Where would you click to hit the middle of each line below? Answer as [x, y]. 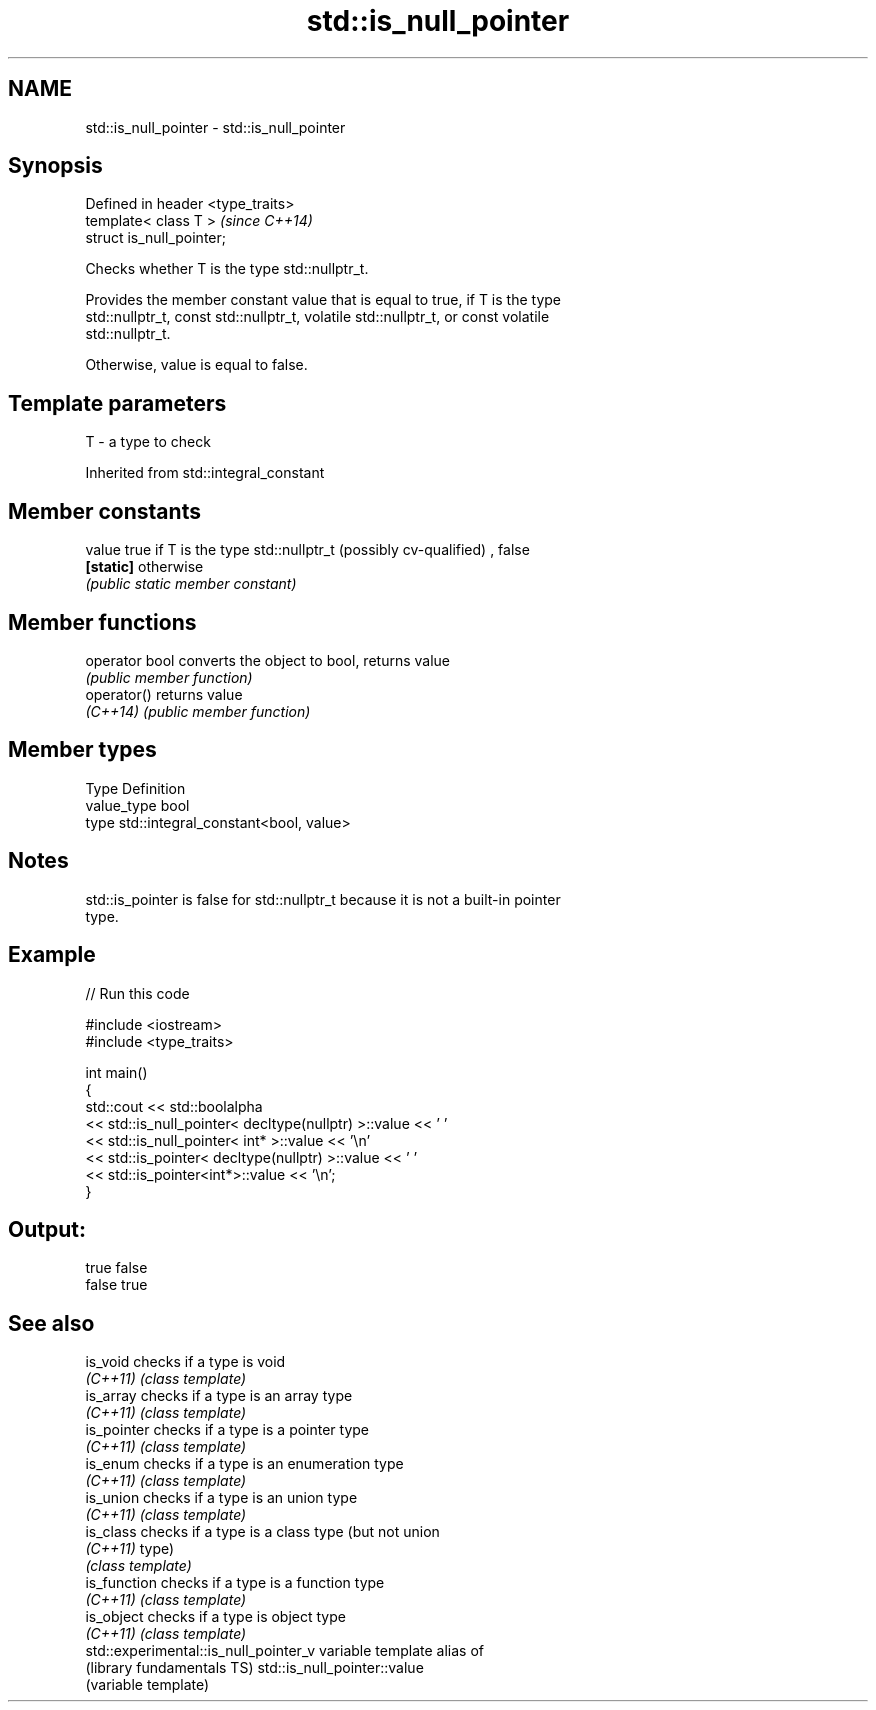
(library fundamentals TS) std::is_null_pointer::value [254, 1668]
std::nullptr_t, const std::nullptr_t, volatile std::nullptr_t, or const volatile [317, 317]
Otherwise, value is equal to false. [196, 365]
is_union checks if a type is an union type [221, 1498]
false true [116, 1285]
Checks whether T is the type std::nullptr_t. [227, 269]
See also [51, 1323]
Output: [47, 1229]
